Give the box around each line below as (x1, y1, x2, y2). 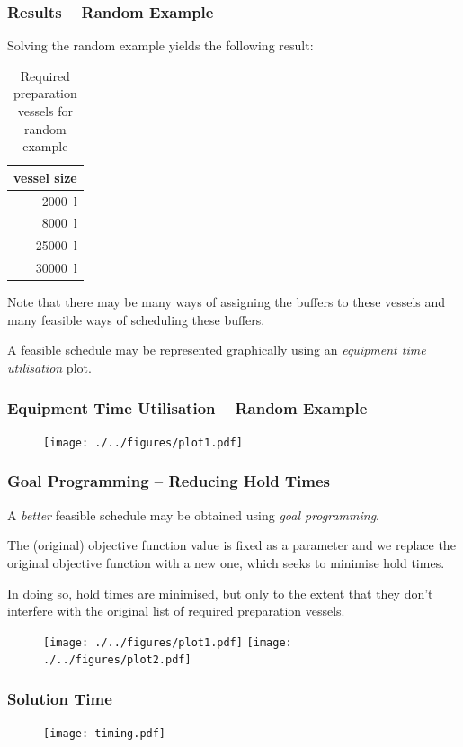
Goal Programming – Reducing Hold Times (7, 470, 330, 492)
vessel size (13, 167, 77, 186)
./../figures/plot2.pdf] (43, 653, 191, 667)
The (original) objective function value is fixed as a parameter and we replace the (7, 535, 456, 554)
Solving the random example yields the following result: (7, 36, 314, 55)
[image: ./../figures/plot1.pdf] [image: (43, 635, 292, 649)
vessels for (17, 102, 73, 120)
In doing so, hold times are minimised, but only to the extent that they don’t (7, 583, 433, 602)
